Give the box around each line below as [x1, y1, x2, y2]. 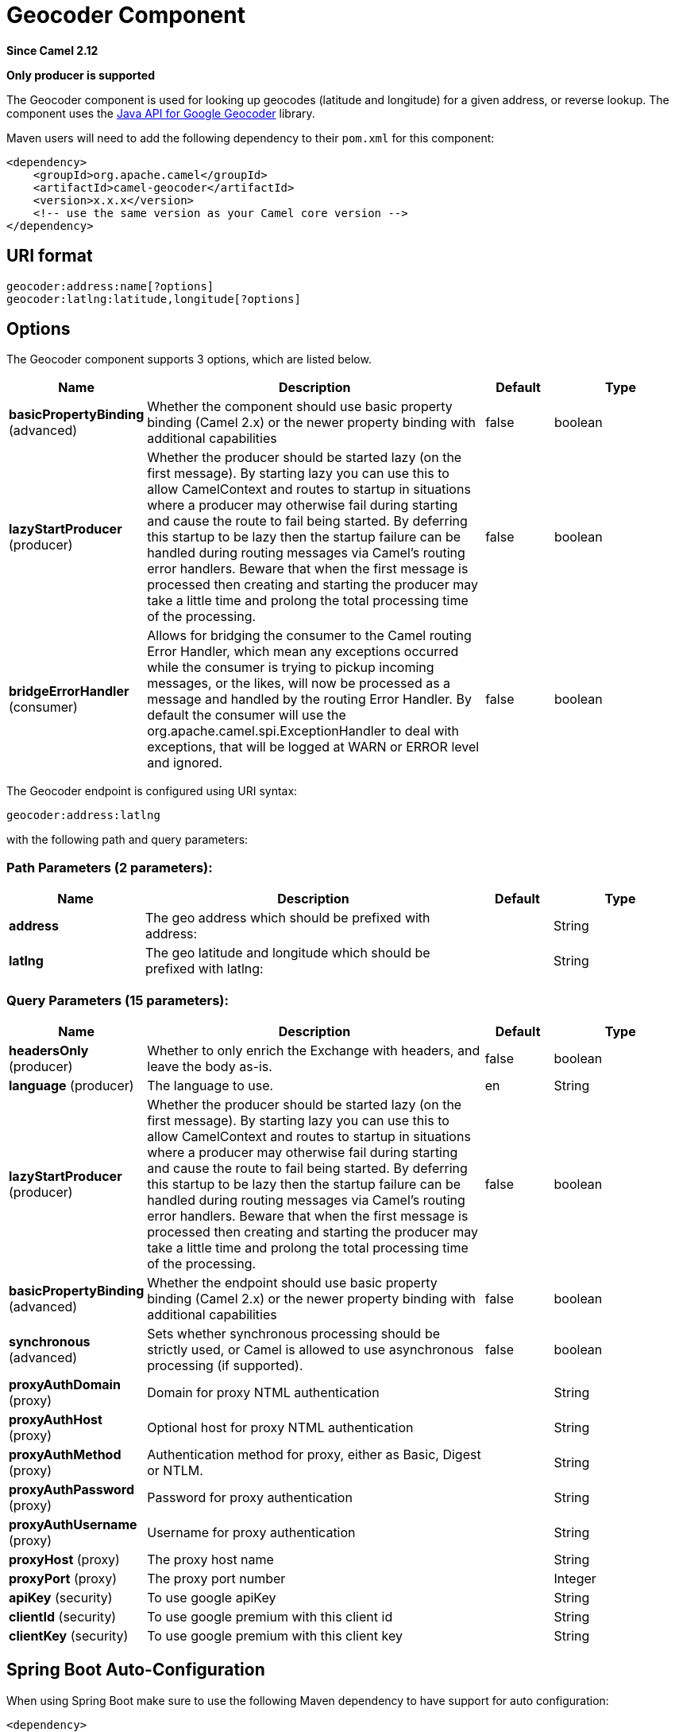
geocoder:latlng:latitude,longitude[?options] [6, 292, 301, 305]
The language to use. [147, 1077, 274, 1093]
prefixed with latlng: [145, 961, 264, 977]
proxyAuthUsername [9, 1516, 137, 1532]
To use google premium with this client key [147, 1627, 403, 1644]
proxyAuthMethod [9, 1446, 121, 1462]
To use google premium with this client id [147, 1608, 393, 1625]
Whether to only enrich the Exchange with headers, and [147, 1042, 480, 1058]
